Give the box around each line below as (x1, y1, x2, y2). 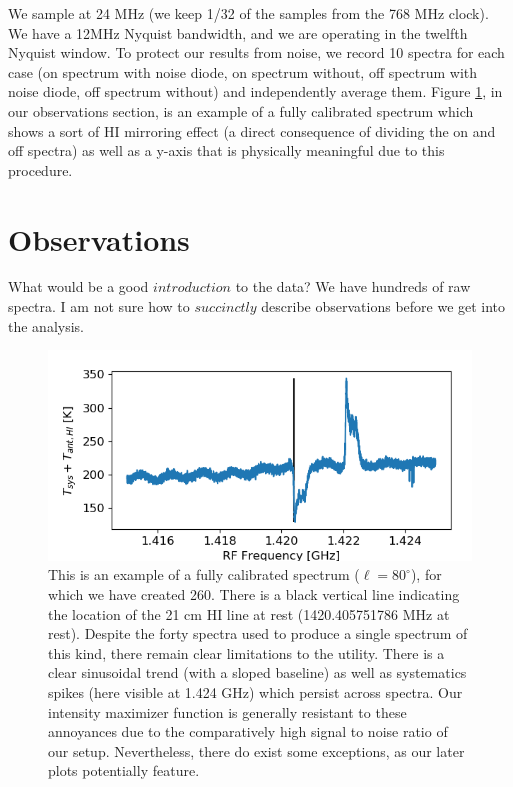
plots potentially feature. (48, 760, 200, 781)
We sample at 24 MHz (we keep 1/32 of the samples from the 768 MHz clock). (8, 3, 489, 23)
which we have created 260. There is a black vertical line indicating (48, 584, 460, 605)
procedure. (8, 159, 73, 180)
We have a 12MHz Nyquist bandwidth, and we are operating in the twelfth (8, 22, 468, 43)
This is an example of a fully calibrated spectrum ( (48, 564, 360, 585)
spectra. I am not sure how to (8, 296, 190, 317)
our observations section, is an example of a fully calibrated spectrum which (8, 100, 474, 121)
